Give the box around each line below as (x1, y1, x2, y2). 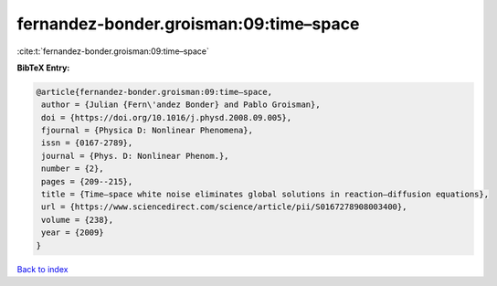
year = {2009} (41, 228, 104, 238)
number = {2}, (41, 164, 104, 174)
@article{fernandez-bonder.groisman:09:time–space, (36, 87, 273, 97)
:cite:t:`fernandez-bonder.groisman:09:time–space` (16, 46, 209, 57)
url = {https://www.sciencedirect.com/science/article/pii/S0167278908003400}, (41, 202, 407, 212)
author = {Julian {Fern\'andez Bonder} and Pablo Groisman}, (41, 100, 321, 110)
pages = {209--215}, (41, 176, 133, 186)
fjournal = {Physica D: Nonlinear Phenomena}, (41, 125, 253, 136)
